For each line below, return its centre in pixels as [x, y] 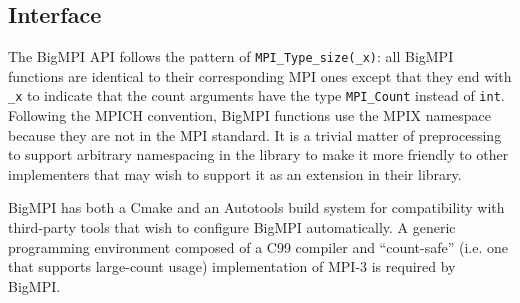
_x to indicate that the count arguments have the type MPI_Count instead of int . [256, 95]
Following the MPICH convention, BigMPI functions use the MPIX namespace [250, 115]
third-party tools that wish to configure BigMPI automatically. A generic [232, 227]
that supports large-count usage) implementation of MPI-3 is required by [232, 266]
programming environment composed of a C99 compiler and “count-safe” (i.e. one [258, 246]
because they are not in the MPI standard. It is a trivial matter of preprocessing [255, 134]
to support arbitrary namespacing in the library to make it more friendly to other [258, 154]
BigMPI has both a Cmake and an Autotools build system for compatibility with [256, 207]
